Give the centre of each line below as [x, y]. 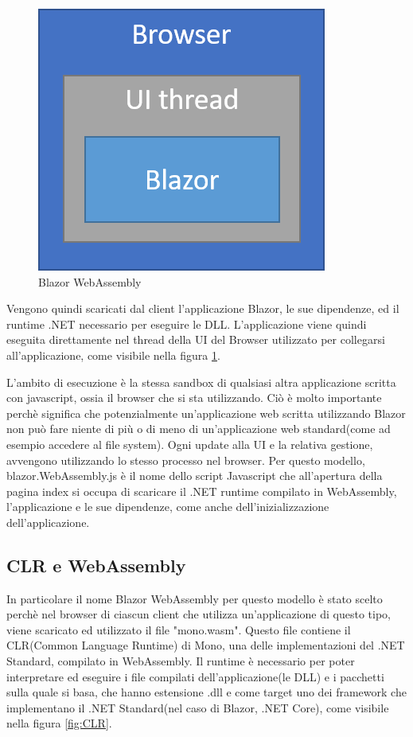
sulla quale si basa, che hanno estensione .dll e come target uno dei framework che [206, 692]
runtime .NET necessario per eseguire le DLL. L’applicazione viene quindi [187, 324]
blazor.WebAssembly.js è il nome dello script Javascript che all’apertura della [195, 476]
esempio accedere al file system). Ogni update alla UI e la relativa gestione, [190, 444]
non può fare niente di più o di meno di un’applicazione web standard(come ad [199, 429]
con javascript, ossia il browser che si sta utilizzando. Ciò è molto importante [194, 398]
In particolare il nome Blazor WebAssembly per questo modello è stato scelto [195, 598]
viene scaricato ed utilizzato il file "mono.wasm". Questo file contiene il [179, 629]
